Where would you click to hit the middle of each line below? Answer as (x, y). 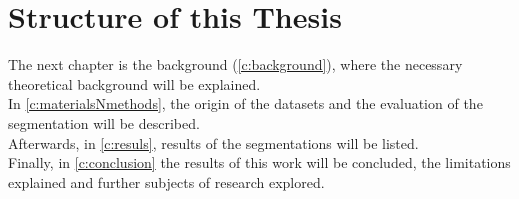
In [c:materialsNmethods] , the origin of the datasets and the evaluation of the (245, 103)
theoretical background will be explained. (134, 83)
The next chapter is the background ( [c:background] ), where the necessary (235, 64)
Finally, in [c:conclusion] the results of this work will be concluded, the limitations (259, 162)
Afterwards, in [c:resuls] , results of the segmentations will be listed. (213, 142)
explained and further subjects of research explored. (166, 181)
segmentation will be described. (104, 122)
